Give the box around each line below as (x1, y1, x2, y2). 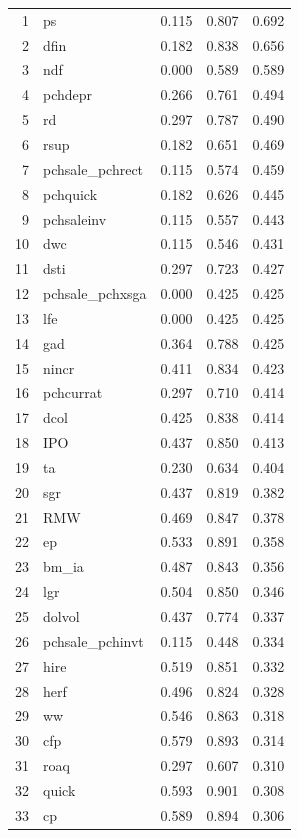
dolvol (43, 606, 80, 626)
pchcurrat (43, 382, 103, 403)
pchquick (43, 183, 98, 204)
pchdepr (43, 84, 93, 105)
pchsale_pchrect (43, 158, 144, 179)
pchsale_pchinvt (43, 630, 144, 651)
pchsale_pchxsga (43, 283, 147, 304)
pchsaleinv (43, 208, 107, 229)
